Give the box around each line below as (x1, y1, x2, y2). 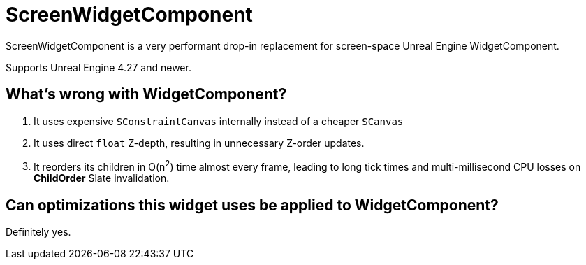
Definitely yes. (6, 226, 71, 238)
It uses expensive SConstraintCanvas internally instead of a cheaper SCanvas (34, 115, 404, 127)
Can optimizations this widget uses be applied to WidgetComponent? (6, 196, 499, 214)
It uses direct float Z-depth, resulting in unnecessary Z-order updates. (34, 136, 365, 149)
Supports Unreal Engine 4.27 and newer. (6, 61, 191, 73)
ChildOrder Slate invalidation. (34, 172, 170, 185)
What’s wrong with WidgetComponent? (6, 85, 287, 103)
